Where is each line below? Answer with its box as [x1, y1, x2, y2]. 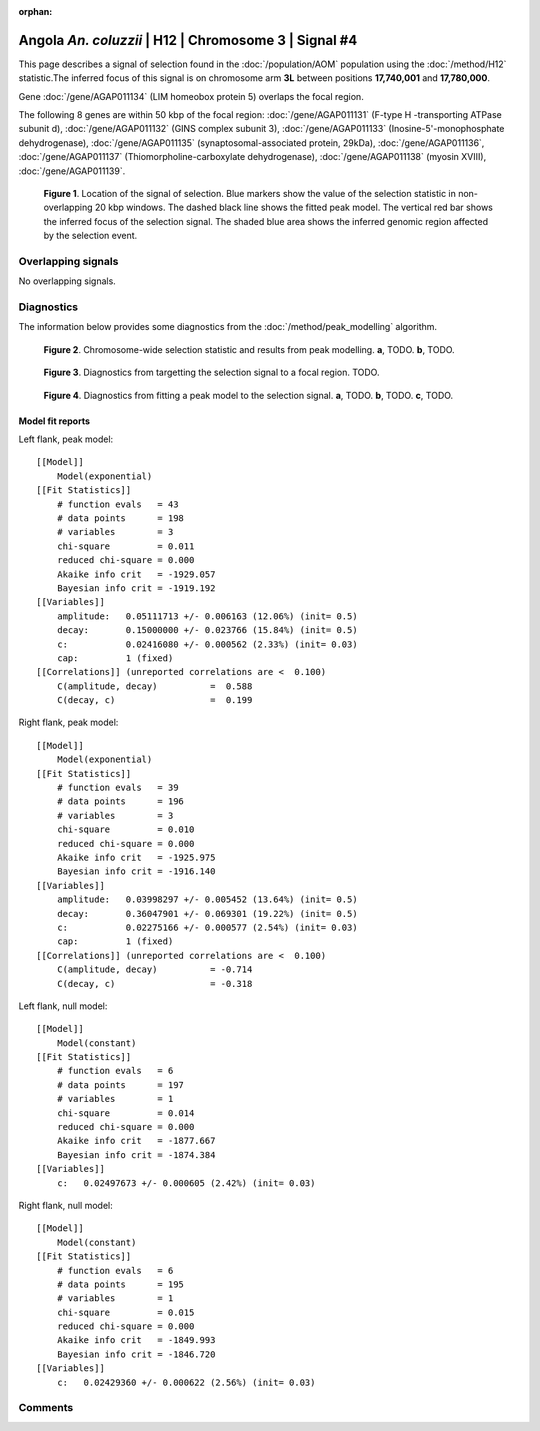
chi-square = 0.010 [56, 824, 195, 835]
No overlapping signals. [18, 275, 117, 287]
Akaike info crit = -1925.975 [56, 851, 216, 863]
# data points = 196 [56, 796, 185, 807]
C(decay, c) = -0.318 [56, 978, 253, 989]
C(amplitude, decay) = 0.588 [56, 680, 253, 692]
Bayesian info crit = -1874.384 [56, 1149, 216, 1160]
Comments [18, 1401, 74, 1415]
